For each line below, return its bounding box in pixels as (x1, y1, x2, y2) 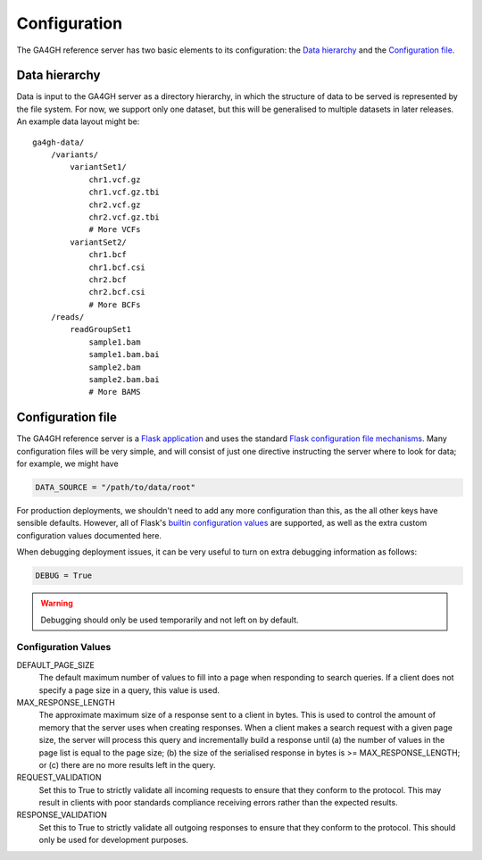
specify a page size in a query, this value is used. (38, 684, 220, 696)
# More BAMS (88, 387, 141, 397)
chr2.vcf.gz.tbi (88, 212, 160, 222)
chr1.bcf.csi (88, 262, 146, 272)
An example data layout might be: (16, 116, 140, 127)
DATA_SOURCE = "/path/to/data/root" (35, 482, 196, 493)
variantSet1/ (70, 162, 127, 172)
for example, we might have (16, 458, 120, 469)
